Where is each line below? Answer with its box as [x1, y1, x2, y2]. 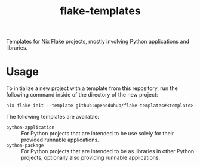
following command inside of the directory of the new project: [6, 91, 158, 98]
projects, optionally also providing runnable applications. [21, 154, 161, 162]
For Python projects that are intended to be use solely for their [21, 130, 174, 137]
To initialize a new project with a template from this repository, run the [6, 85, 178, 92]
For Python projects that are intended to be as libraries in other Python [21, 148, 195, 155]
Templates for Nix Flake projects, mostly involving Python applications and [6, 38, 190, 45]
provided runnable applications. [21, 136, 100, 144]
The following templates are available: [6, 113, 100, 120]
